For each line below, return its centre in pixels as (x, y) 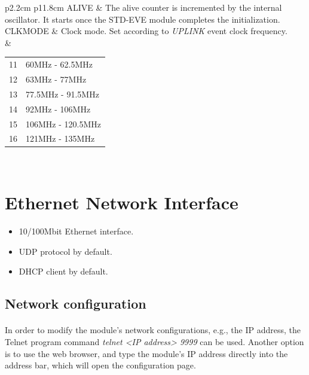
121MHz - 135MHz (60, 138)
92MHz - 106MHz (58, 109)
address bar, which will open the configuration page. (100, 365)
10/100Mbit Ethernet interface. (76, 231)
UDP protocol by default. (65, 251)
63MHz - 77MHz (56, 79)
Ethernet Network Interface (122, 202)
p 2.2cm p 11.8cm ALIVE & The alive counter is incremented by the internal (143, 7)
